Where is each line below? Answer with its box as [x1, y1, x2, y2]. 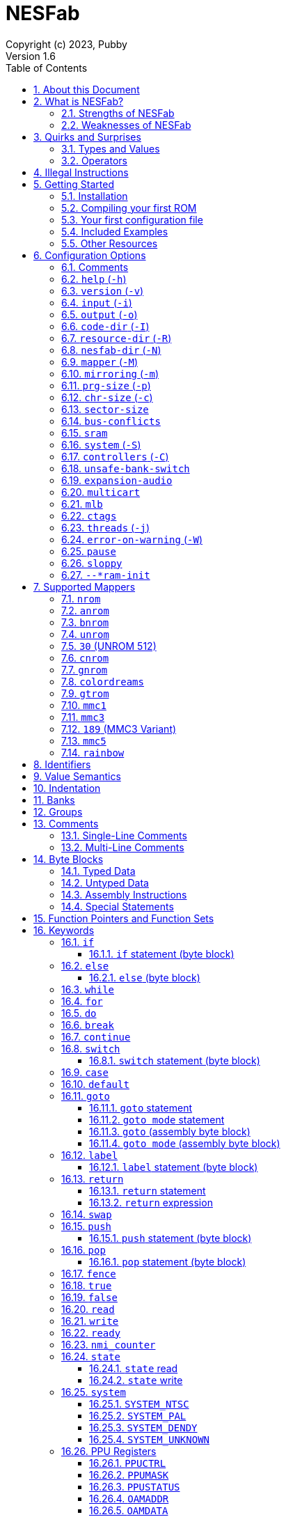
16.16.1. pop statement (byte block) [89, 1255, 246, 1268]
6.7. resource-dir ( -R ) [61, 332, 172, 344]
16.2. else [61, 959, 109, 972]
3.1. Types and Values [61, 142, 160, 155]
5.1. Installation [61, 189, 128, 202]
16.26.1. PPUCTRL [89, 1456, 166, 1469]
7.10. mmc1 [61, 699, 106, 711]
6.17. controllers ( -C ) [61, 450, 169, 462]
